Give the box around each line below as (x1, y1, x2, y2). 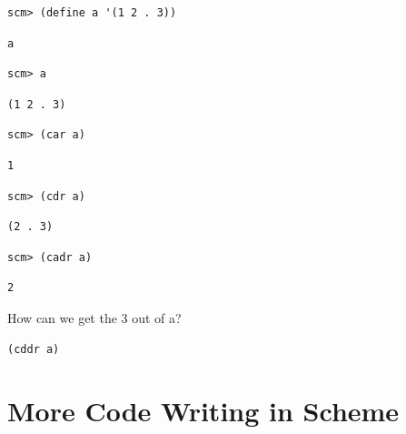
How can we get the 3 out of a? (7, 308, 182, 327)
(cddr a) (7, 342, 60, 356)
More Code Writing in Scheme (7, 392, 400, 429)
